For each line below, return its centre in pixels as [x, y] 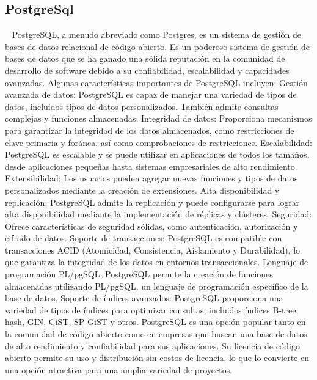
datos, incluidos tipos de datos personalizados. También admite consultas [142, 106]
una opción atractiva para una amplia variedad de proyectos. [119, 369]
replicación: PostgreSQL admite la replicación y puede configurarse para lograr [152, 202]
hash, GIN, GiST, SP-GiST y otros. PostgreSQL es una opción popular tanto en [155, 322]
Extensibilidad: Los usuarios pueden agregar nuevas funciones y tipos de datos [151, 178]
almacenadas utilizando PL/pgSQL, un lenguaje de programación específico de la [157, 286]
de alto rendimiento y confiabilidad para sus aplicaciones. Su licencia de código [152, 345]
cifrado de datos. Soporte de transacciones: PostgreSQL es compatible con [144, 238]
